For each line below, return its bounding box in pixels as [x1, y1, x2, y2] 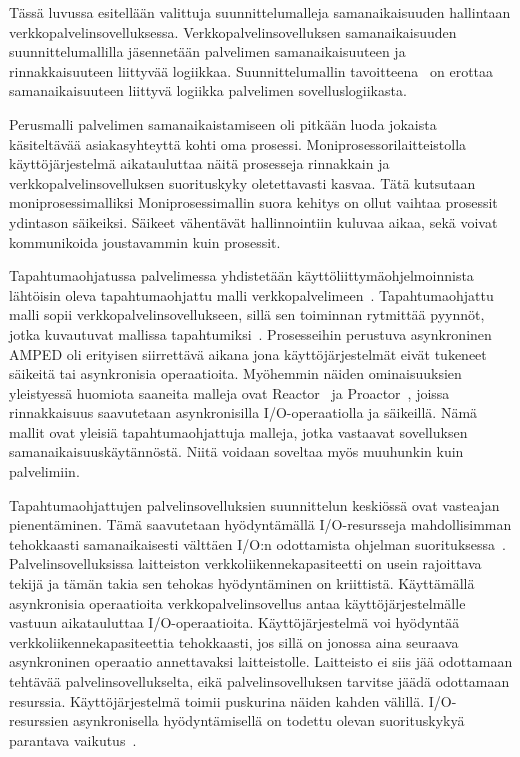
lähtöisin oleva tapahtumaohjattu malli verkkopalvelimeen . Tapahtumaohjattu [9, 284, 494, 305]
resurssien [9, 710, 69, 731]
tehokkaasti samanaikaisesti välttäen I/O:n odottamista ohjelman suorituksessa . [9, 533, 506, 554]
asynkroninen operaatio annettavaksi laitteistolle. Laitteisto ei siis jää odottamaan [9, 651, 513, 672]
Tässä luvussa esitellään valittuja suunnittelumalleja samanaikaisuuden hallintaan [9, 2, 511, 22]
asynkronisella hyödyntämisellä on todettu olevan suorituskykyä [73, 710, 465, 731]
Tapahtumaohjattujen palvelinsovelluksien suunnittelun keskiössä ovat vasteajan [9, 494, 500, 515]
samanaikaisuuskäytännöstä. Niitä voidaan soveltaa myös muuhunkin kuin [9, 441, 464, 462]
